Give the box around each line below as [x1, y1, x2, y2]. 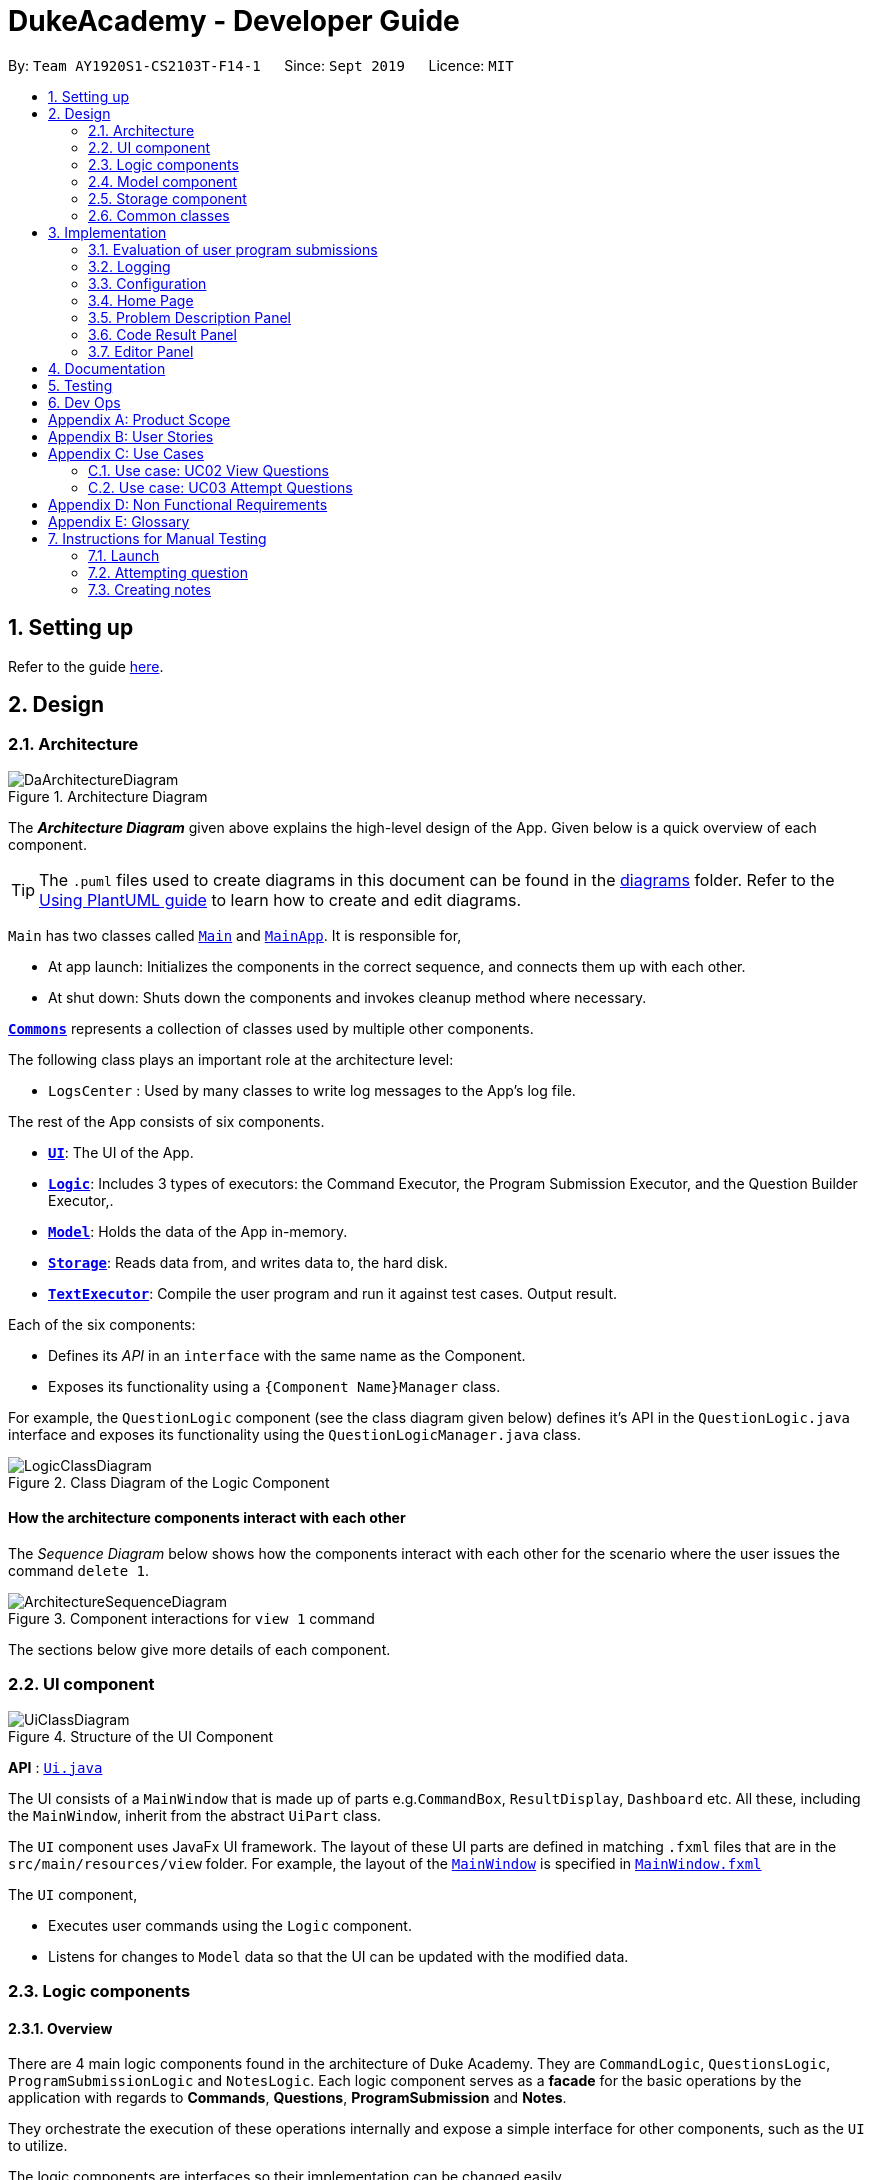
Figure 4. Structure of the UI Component [8, 1727, 274, 1745]
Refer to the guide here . [8, 657, 164, 675]
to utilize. [8, 2137, 68, 2155]
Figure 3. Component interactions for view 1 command [8, 1610, 375, 1628]
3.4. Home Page [88, 291, 194, 309]
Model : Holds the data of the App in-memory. [48, 1222, 348, 1240]
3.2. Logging [88, 257, 171, 275]
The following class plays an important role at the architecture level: [8, 1050, 454, 1068]
